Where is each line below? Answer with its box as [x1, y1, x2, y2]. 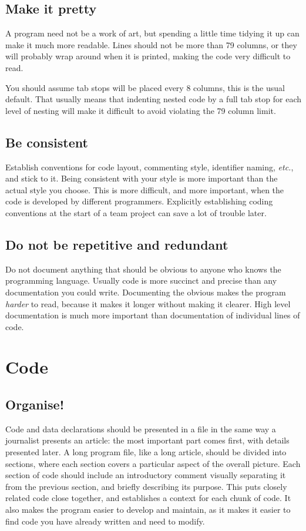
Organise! [5, 395, 64, 414]
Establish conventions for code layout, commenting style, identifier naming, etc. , [5, 160, 294, 173]
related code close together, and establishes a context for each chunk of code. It [5, 492, 291, 504]
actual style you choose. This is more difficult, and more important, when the [5, 183, 284, 196]
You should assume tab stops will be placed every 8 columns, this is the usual [5, 81, 285, 93]
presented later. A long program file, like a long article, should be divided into [5, 446, 287, 458]
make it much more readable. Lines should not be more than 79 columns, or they [5, 38, 297, 51]
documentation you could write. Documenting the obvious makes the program [5, 285, 286, 298]
